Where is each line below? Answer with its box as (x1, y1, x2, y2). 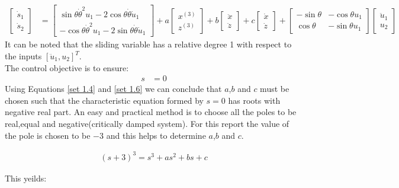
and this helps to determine (106, 129, 206, 141)
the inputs (5, 50, 42, 62)
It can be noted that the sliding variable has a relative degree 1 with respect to (5, 38, 292, 50)
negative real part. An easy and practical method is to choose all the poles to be (5, 106, 297, 118)
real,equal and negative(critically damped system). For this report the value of (5, 117, 289, 130)
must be (260, 82, 289, 95)
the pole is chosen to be (5, 129, 91, 141)
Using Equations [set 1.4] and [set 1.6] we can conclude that (5, 82, 222, 95)
